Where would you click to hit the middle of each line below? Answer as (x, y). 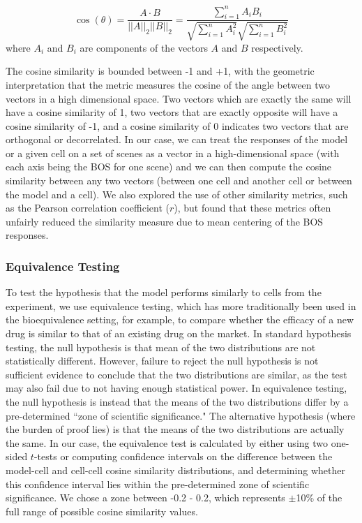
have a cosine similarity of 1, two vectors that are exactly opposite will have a (172, 112)
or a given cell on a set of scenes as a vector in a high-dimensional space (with (173, 153)
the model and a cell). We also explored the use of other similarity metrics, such (177, 194)
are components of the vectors (144, 47)
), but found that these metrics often (252, 208)
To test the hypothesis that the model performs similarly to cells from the (164, 292)
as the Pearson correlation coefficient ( (88, 208)
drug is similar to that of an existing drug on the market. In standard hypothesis (179, 333)
